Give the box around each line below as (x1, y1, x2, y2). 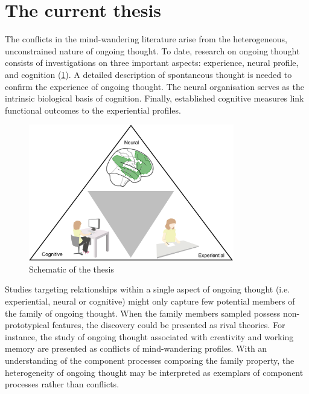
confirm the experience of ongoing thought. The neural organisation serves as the (5, 80, 304, 92)
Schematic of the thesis (29, 262, 114, 275)
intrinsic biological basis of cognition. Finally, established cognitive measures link (5, 92, 304, 105)
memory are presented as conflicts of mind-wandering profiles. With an (5, 342, 267, 355)
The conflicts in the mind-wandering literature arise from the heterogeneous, (5, 33, 287, 45)
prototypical (5, 318, 49, 331)
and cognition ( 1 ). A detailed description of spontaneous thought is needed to (5, 68, 292, 80)
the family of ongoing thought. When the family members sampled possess (5, 306, 281, 319)
